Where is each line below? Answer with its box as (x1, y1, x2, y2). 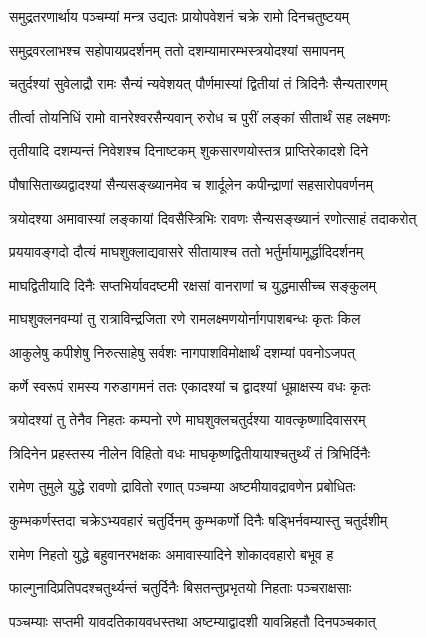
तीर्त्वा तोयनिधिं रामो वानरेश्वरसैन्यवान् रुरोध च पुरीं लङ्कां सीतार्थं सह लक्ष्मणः (9, 106, 391, 127)
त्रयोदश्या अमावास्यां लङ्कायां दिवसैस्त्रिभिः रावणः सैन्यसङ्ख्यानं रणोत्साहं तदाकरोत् (9, 207, 417, 228)
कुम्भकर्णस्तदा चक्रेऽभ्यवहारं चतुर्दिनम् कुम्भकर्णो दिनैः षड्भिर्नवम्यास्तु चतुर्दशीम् (9, 509, 388, 530)
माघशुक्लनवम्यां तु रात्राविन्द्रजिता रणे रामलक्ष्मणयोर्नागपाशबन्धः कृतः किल (9, 308, 361, 329)
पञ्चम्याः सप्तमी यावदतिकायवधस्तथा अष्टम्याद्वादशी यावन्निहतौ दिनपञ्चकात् (9, 610, 376, 631)
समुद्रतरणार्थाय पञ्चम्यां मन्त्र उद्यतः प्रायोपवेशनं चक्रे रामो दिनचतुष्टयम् (9, 6, 349, 26)
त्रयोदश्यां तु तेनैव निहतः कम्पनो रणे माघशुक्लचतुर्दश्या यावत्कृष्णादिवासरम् (9, 409, 366, 430)
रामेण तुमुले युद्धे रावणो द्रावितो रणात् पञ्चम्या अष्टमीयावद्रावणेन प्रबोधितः (9, 476, 356, 497)
